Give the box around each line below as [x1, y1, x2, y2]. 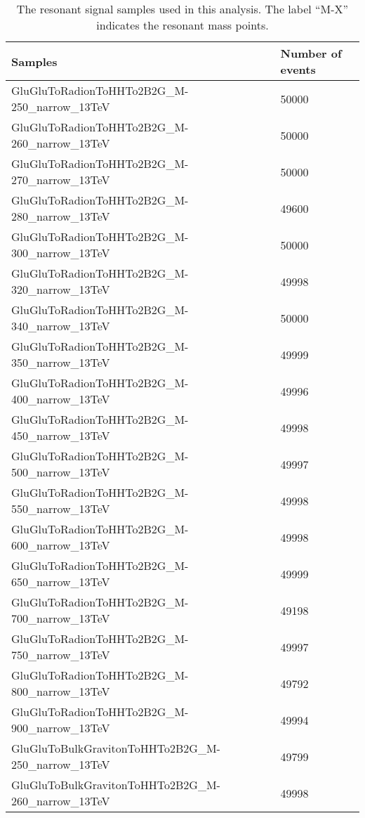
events [280, 61, 316, 77]
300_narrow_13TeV [11, 245, 110, 261]
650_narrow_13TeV [11, 573, 110, 590]
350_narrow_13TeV [11, 354, 110, 370]
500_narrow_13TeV [11, 464, 110, 480]
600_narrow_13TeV [11, 537, 110, 553]
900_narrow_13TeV [11, 720, 110, 736]
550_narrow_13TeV [11, 500, 110, 517]
